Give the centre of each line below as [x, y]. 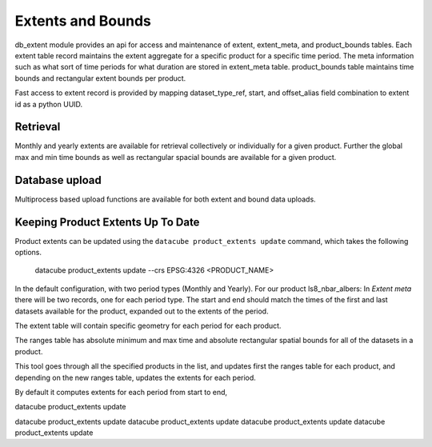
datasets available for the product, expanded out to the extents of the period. [142, 311]
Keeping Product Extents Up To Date [107, 222]
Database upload [58, 180]
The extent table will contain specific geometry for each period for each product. [148, 325]
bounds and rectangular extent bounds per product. [100, 78]
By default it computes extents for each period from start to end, [121, 392]
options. [28, 252]
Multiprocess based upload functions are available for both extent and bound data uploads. [165, 199]
